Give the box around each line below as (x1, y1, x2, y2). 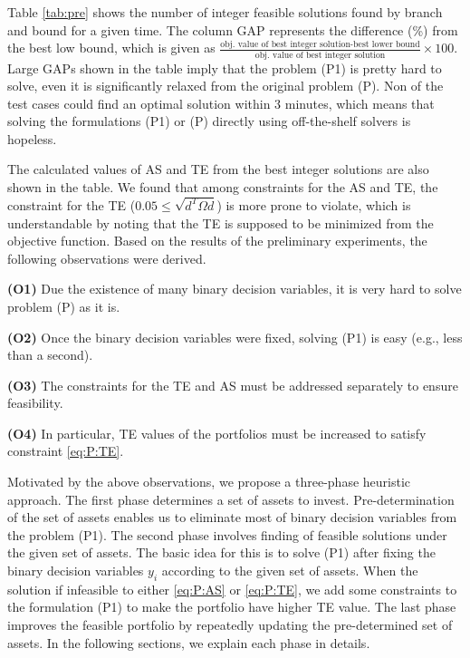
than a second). (7, 345, 93, 364)
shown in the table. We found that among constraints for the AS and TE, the (7, 178, 438, 197)
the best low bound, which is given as (7, 38, 216, 57)
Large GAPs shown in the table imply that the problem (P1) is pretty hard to (7, 58, 442, 77)
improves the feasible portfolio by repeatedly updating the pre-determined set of (7, 615, 453, 634)
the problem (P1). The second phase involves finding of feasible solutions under (7, 525, 447, 544)
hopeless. (7, 129, 57, 148)
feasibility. (7, 393, 63, 412)
